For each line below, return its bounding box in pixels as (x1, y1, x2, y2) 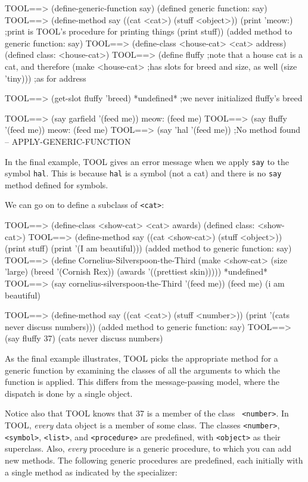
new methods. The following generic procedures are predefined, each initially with (5, 453, 303, 466)
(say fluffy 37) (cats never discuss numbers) (5, 332, 163, 344)
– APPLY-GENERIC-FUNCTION (5, 135, 131, 147)
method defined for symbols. (5, 178, 108, 191)
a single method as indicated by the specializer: (5, 465, 178, 478)
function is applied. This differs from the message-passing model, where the (5, 375, 280, 388)
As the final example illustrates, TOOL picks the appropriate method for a (5, 352, 278, 365)
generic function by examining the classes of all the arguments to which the (5, 363, 280, 376)
